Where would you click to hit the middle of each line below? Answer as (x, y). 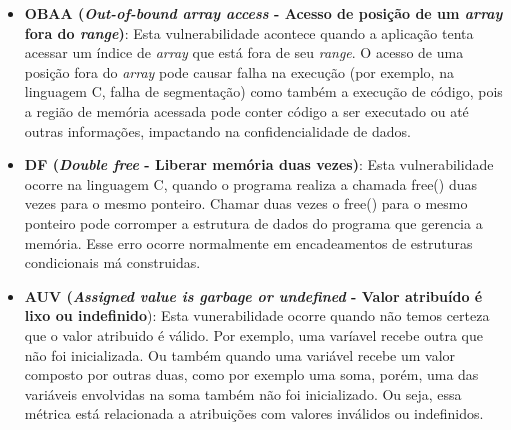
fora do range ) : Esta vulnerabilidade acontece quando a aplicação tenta (249, 32)
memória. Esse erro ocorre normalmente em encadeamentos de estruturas (248, 242)
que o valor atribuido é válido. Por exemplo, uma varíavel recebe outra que (253, 334)
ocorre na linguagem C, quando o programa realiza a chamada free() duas (250, 183)
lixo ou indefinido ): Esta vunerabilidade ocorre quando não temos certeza (257, 315)
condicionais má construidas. (112, 262)
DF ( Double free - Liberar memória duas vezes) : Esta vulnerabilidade (259, 164)
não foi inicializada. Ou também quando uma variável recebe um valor (240, 354)
